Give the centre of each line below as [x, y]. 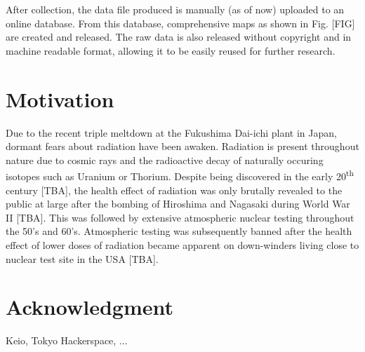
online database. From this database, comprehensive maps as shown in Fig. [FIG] [180, 23]
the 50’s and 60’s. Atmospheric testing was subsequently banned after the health [179, 231]
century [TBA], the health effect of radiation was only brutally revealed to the [174, 190]
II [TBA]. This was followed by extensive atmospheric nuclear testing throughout [180, 217]
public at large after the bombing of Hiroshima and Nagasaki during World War [178, 204]
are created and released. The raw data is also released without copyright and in [179, 37]
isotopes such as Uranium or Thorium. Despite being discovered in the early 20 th [180, 175]
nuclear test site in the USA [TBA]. [82, 258]
